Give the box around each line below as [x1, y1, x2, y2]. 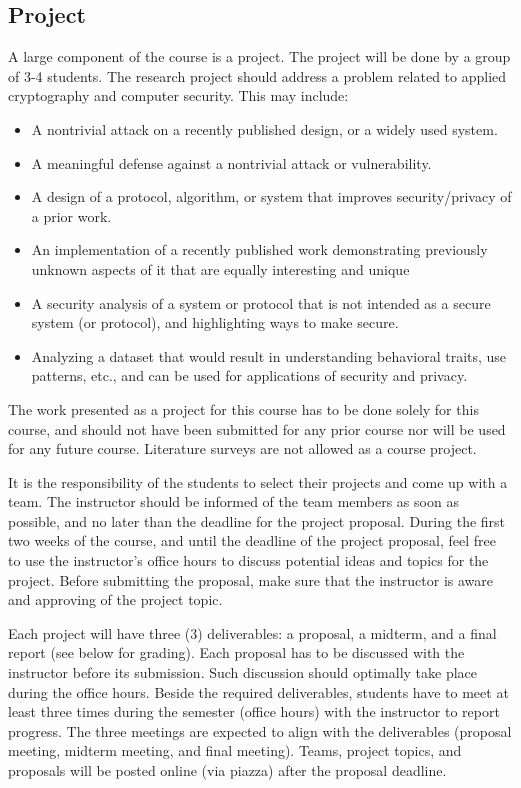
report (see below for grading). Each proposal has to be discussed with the [8, 642, 465, 663]
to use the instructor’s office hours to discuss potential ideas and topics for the [8, 550, 489, 571]
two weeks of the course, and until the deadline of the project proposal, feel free [8, 530, 497, 551]
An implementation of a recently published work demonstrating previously [31, 239, 488, 260]
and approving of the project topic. [8, 589, 223, 610]
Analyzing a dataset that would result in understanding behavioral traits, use [31, 345, 507, 366]
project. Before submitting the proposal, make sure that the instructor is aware [8, 569, 494, 590]
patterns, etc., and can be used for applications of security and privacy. [31, 365, 468, 386]
